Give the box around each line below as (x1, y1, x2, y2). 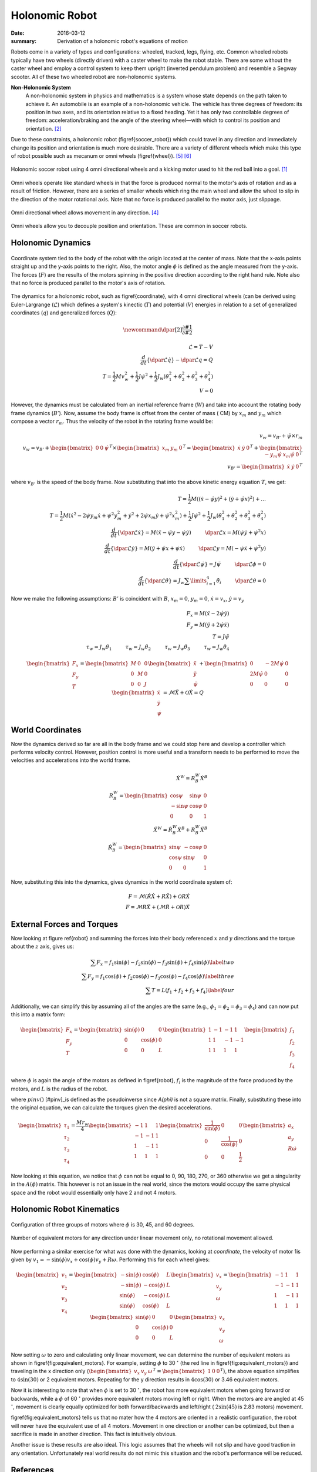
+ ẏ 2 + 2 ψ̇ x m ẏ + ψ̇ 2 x (123, 511, 176, 520)
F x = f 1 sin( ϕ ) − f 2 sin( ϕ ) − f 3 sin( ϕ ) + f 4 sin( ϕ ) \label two (96, 959, 234, 967)
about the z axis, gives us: (11, 943, 75, 950)
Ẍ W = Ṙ (153, 825, 173, 833)
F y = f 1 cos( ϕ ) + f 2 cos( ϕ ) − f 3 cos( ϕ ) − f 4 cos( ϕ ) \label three (87, 973, 234, 981)
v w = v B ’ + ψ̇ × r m (259, 433, 303, 441)
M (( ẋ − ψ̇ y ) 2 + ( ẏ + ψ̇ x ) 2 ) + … (191, 495, 267, 502)
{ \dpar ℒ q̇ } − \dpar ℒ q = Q (146, 356, 214, 363)
